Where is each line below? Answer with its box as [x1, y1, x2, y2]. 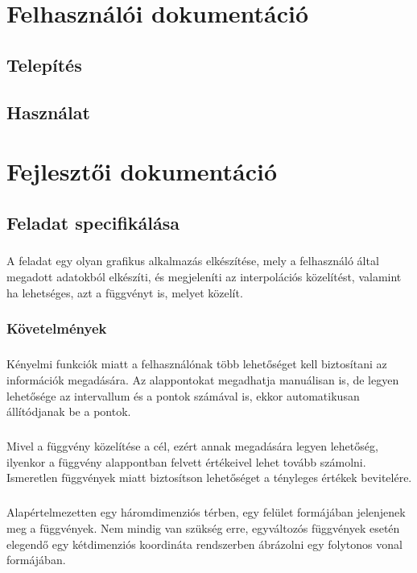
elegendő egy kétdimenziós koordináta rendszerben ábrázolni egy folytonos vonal [6, 535, 403, 552]
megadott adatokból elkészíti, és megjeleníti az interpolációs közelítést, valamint [6, 268, 402, 285]
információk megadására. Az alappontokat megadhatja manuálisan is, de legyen [6, 372, 399, 388]
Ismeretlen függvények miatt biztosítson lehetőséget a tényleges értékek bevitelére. [6, 469, 412, 486]
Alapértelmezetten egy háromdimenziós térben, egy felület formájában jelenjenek [6, 504, 406, 521]
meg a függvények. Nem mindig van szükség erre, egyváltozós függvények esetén [6, 519, 400, 536]
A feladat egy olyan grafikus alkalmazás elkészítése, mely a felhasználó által [6, 252, 379, 269]
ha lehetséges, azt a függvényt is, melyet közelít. [6, 284, 243, 301]
